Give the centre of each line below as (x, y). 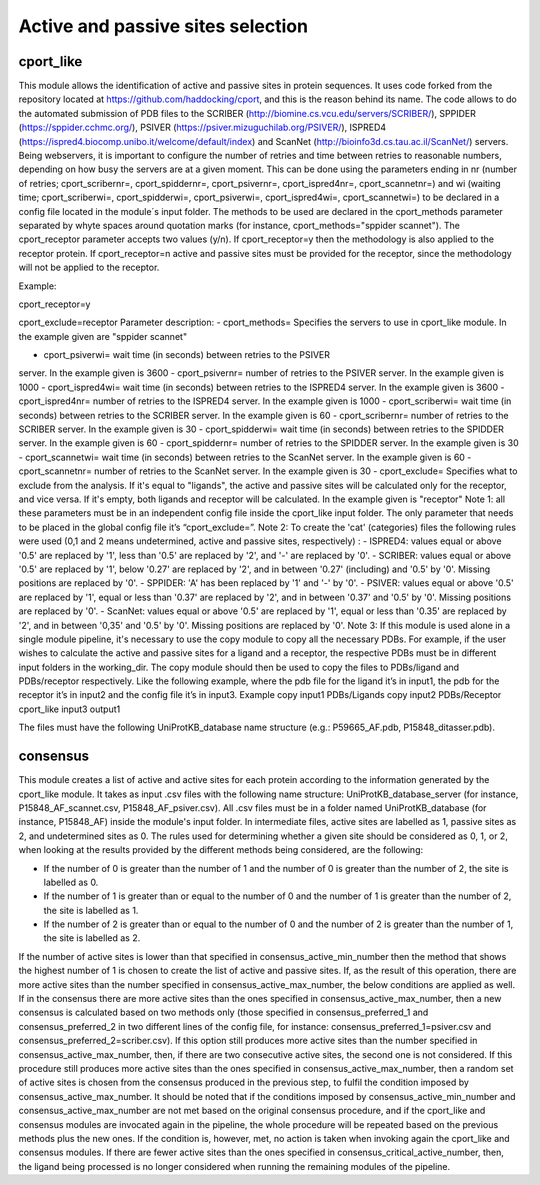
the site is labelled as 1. (91, 910)
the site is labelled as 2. (92, 938)
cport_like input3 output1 (69, 709)
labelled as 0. (71, 882)
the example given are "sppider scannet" (103, 336)
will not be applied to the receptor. (89, 267)
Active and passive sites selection (163, 26)
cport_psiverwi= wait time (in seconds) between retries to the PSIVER (186, 355)
